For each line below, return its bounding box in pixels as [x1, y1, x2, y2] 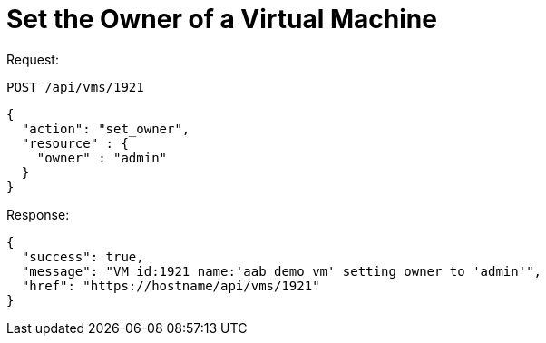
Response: [6, 206, 70, 222]
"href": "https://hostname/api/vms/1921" [21, 278, 320, 293]
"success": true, [21, 249, 144, 264]
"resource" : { [21, 135, 129, 151]
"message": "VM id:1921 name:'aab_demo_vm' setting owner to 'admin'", [21, 263, 542, 279]
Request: [6, 51, 59, 67]
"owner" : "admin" [36, 150, 168, 165]
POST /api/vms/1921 [6, 79, 144, 94]
